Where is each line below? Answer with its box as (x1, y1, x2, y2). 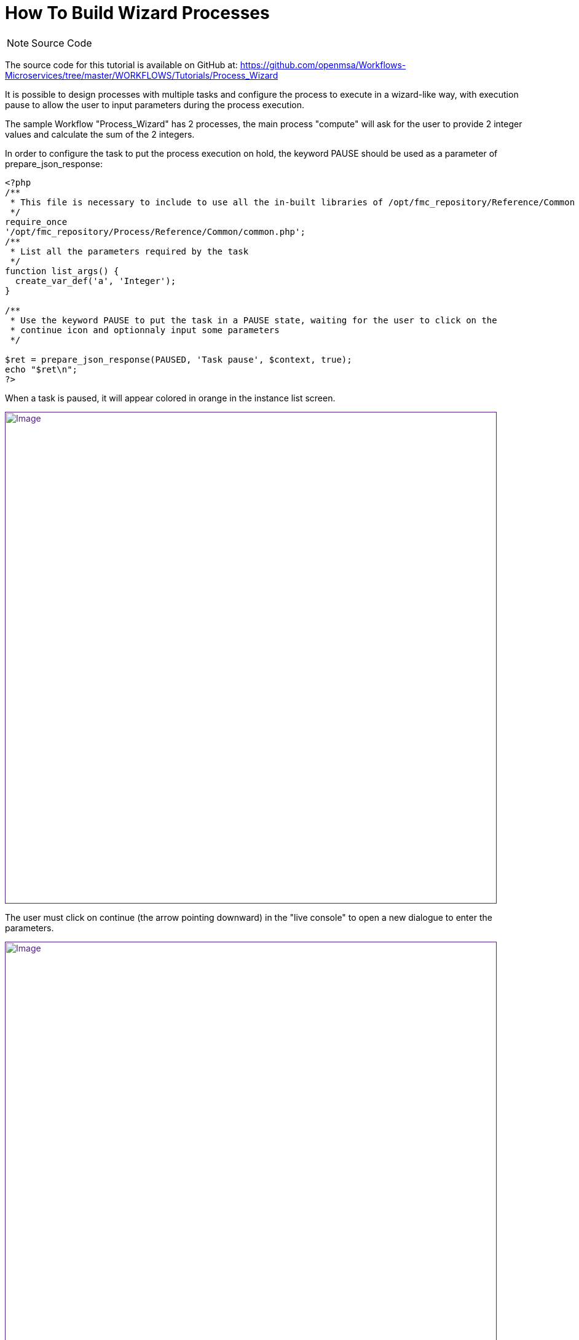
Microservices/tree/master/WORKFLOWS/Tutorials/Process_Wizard (5, 69, 278, 81)
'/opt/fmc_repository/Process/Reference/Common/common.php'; (5, 226, 305, 237)
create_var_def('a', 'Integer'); (15, 275, 176, 286)
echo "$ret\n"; (5, 364, 78, 374)
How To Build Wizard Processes (5, 2, 270, 23)
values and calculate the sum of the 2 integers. (5, 128, 195, 140)
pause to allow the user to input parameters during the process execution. (5, 99, 304, 110)
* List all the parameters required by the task (10, 246, 249, 256)
